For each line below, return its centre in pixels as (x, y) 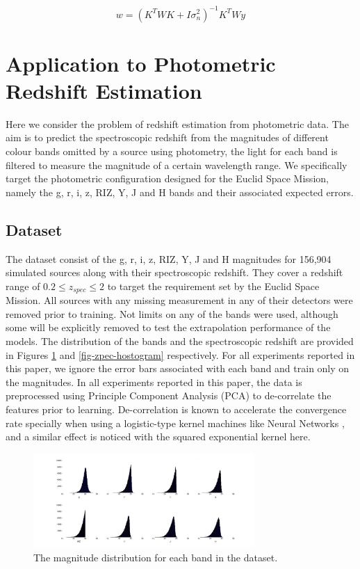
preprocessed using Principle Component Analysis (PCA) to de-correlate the (169, 395)
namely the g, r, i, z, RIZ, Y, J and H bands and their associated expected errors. (180, 192)
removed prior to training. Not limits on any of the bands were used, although (172, 313)
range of (23, 286)
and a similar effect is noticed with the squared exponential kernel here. (158, 436)
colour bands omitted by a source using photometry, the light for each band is (172, 151)
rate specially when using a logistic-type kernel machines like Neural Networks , (175, 423)
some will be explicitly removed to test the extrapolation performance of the (168, 327)
